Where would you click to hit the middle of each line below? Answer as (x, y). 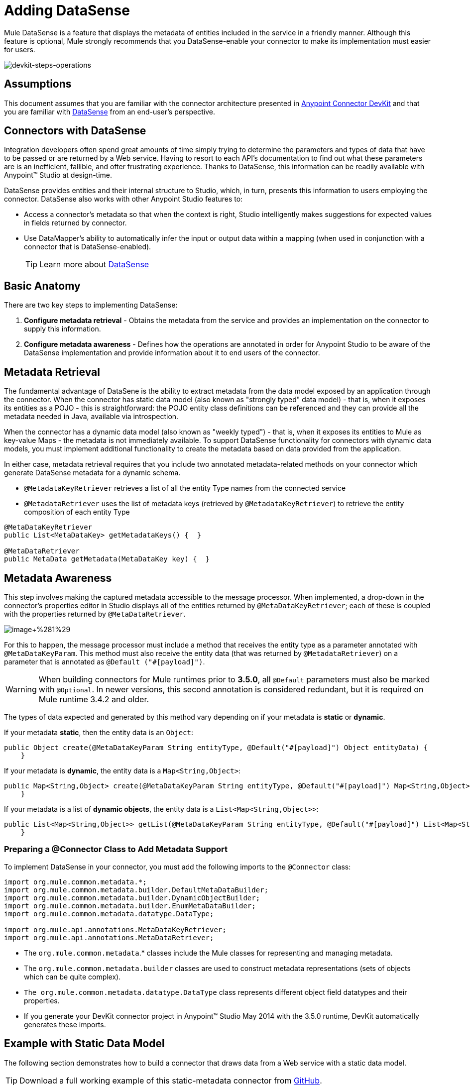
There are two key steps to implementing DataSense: (91, 305)
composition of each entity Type (77, 512)
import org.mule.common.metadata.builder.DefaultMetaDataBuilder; (136, 890)
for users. (20, 49)
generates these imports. (65, 1024)
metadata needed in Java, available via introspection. (91, 417)
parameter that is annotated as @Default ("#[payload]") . (105, 661)
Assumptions (38, 84)
